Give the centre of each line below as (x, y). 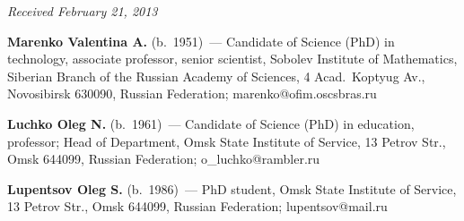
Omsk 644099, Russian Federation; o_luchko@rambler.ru (164, 159)
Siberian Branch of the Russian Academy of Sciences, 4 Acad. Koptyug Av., (216, 76)
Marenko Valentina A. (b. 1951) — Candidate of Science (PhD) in (201, 41)
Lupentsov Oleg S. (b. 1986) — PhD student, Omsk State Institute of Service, (232, 188)
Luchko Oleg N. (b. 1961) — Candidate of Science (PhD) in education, (211, 123)
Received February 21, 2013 (83, 11)
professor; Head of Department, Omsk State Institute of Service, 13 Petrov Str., (227, 141)
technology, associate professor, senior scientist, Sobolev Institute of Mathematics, (232, 59)
